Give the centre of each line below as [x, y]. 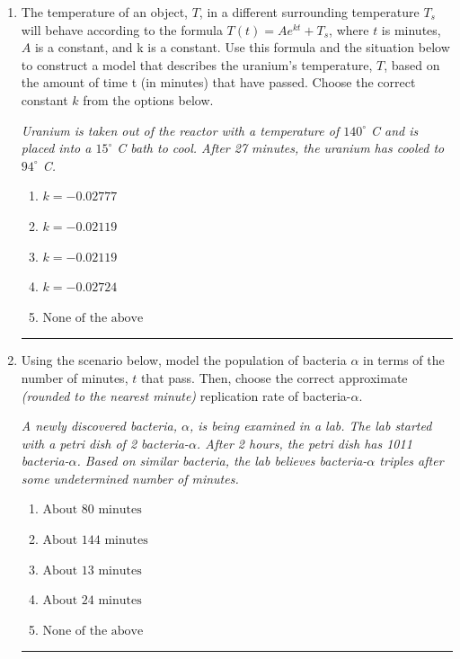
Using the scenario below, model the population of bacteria [184, 360]
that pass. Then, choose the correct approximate [274, 377]
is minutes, [411, 29]
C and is [395, 130]
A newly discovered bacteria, [99, 426]
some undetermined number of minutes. [130, 478]
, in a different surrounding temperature [309, 12]
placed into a [56, 148]
